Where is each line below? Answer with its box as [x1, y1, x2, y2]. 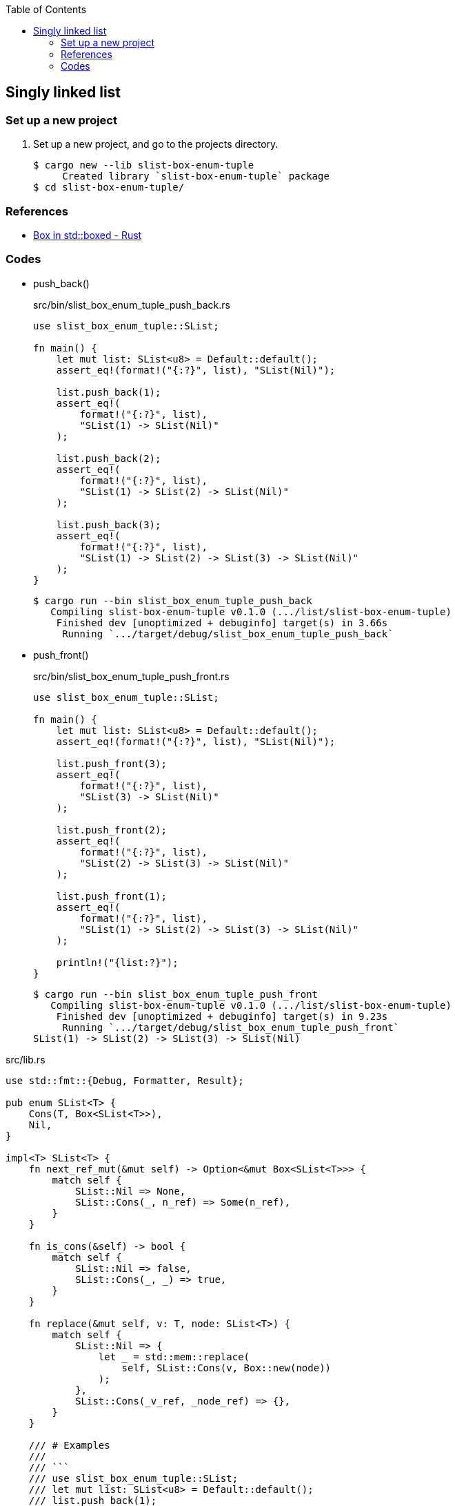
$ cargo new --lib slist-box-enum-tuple [33, 160, 254, 171]
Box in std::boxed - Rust [33, 229, 142, 241]
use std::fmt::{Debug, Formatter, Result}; [6, 1074, 244, 1086]
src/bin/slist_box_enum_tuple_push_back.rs [33, 298, 230, 311]
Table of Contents [6, 3, 87, 15]
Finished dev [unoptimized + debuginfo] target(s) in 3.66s [56, 617, 388, 628]
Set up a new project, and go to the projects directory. [33, 138, 279, 151]
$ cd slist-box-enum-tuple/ [33, 182, 185, 193]
